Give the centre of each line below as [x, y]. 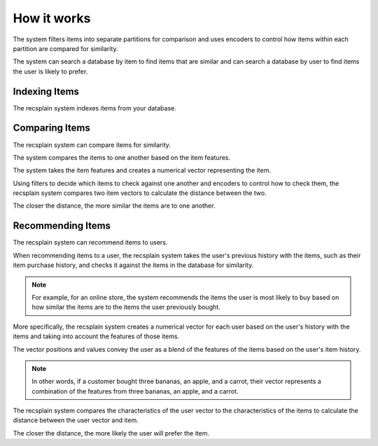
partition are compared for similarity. [65, 48]
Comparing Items [51, 128]
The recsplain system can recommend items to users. [90, 243]
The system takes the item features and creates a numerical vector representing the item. [142, 171]
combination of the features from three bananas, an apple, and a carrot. [135, 391]
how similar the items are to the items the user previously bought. [126, 307]
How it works [52, 18]
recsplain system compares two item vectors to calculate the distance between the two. [140, 193]
